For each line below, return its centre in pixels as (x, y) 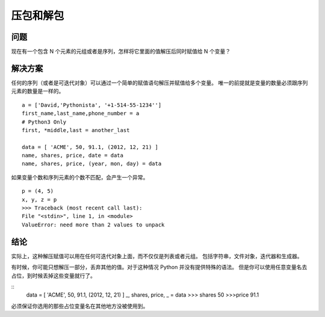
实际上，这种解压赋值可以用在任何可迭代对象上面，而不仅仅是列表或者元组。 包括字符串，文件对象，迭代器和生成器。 (157, 256)
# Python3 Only (44, 122)
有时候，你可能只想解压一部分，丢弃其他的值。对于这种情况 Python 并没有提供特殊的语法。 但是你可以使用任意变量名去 (159, 267)
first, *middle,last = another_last (76, 130)
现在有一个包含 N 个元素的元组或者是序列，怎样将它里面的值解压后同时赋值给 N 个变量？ (121, 52)
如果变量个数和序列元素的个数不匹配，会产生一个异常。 (80, 177)
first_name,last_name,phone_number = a (81, 113)
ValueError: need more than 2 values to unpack (93, 225)
